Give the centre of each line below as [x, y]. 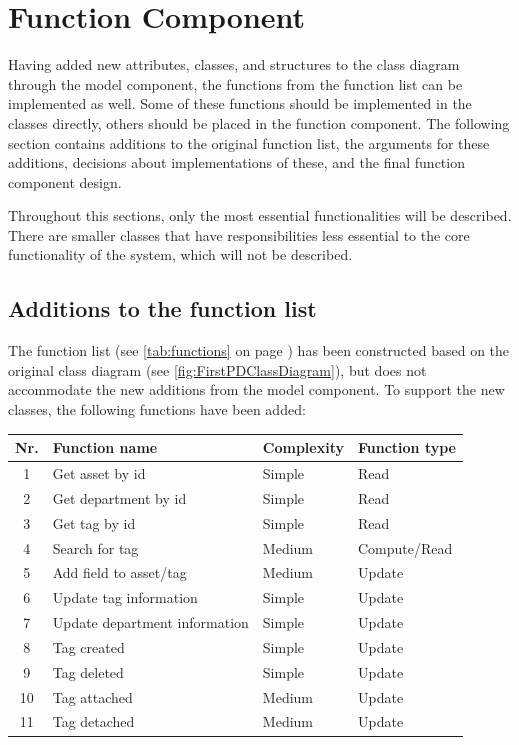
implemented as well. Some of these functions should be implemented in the [240, 103]
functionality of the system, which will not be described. [180, 254]
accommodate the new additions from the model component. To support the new [256, 389]
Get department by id [119, 497]
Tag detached [93, 721]
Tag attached [92, 696]
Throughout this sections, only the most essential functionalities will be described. [260, 215]
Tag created [88, 646]
